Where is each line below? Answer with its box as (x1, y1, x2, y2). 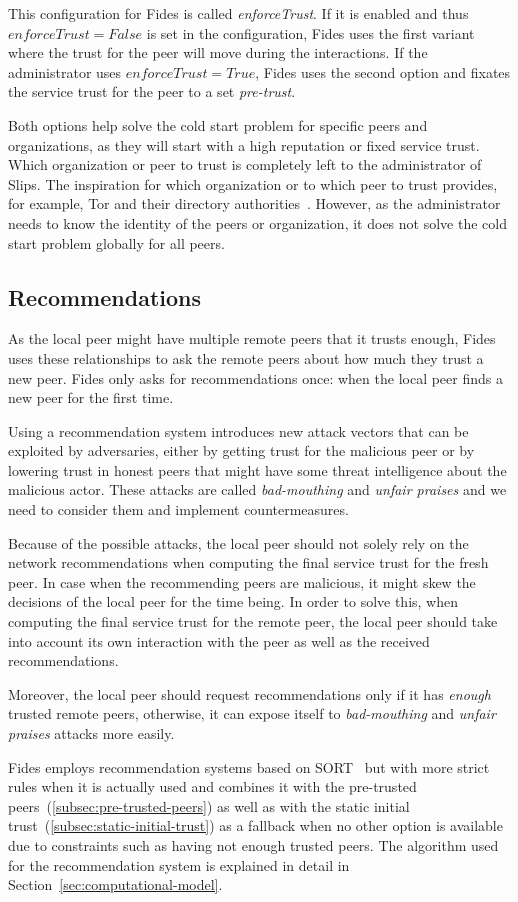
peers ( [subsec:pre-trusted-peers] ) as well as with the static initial (8, 795, 410, 816)
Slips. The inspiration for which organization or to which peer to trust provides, (8, 173, 498, 194)
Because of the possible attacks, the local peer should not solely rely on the (8, 532, 469, 553)
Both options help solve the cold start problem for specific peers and (8, 114, 428, 135)
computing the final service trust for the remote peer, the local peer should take (8, 611, 498, 632)
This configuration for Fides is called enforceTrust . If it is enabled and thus (8, 3, 469, 23)
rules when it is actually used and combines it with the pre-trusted (8, 776, 417, 797)
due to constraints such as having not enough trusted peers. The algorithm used (8, 834, 499, 855)
